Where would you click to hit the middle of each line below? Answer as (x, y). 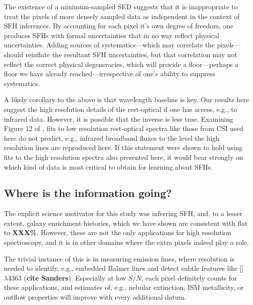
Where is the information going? (88, 193)
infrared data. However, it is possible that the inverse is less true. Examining (119, 119)
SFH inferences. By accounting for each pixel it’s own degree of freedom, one (119, 26)
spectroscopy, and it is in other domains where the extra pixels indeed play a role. (126, 242)
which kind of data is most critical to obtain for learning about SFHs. (108, 166)
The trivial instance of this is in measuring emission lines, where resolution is (119, 258)
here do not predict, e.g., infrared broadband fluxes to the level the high (112, 138)
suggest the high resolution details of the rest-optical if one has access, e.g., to (121, 109)
